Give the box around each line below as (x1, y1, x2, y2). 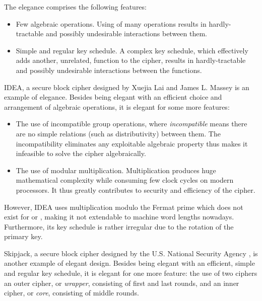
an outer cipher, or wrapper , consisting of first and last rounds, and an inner (4, 277, 239, 288)
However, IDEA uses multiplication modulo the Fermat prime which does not (4, 201, 243, 212)
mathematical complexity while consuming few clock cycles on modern (16, 175, 234, 185)
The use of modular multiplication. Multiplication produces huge (16, 165, 216, 175)
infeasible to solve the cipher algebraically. (16, 148, 146, 159)
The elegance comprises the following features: (4, 2, 147, 12)
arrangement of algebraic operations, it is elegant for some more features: (4, 101, 230, 112)
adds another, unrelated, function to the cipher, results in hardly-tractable (16, 55, 246, 65)
